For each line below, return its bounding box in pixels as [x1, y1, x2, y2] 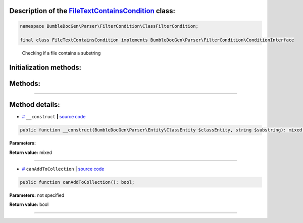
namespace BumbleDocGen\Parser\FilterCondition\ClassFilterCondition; [20, 23, 199, 29]
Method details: [9, 101, 60, 109]
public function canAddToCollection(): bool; [20, 179, 135, 185]
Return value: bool [9, 201, 49, 207]
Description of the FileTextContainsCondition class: [9, 7, 175, 15]
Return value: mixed [9, 149, 53, 156]
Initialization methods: [9, 63, 82, 72]
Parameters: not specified [9, 192, 65, 198]
